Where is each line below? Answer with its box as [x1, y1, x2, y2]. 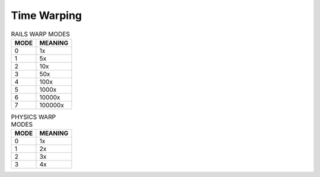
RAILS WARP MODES [11, 30, 71, 38]
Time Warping [11, 9, 82, 22]
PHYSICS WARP [11, 113, 56, 121]
